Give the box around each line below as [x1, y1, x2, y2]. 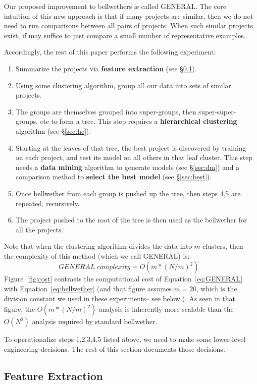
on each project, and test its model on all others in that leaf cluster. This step [15, 152, 253, 163]
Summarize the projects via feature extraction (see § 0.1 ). [15, 63, 197, 73]
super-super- [198, 106, 236, 116]
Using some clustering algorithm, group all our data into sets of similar [15, 80, 231, 90]
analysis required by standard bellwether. [32, 316, 157, 327]
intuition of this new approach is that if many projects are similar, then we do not [4, 10, 254, 21]
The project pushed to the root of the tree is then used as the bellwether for [15, 215, 247, 225]
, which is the [196, 283, 237, 294]
